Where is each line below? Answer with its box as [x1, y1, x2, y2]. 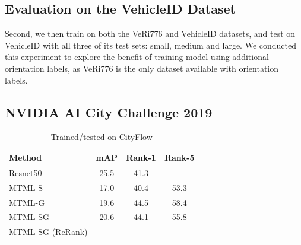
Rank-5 [164, 151, 195, 163]
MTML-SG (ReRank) [9, 225, 88, 238]
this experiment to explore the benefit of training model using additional [5, 50, 269, 63]
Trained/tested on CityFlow [50, 131, 153, 143]
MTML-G [9, 196, 45, 208]
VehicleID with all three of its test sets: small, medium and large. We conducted [5, 39, 297, 51]
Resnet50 [9, 166, 42, 179]
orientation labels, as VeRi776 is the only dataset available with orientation [5, 62, 279, 74]
